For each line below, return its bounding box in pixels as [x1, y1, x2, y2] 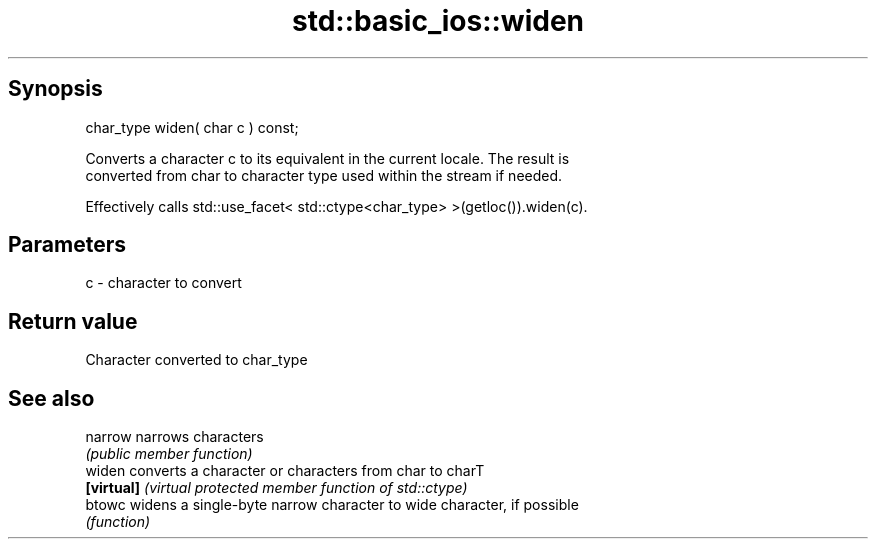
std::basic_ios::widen [291, 4, 584, 38]
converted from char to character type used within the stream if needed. [85, 166, 563, 184]
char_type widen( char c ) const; [85, 118, 299, 136]
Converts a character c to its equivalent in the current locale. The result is [85, 149, 570, 167]
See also [8, 385, 95, 411]
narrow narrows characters [85, 428, 264, 446]
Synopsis [8, 76, 103, 102]
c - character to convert [85, 274, 242, 292]
